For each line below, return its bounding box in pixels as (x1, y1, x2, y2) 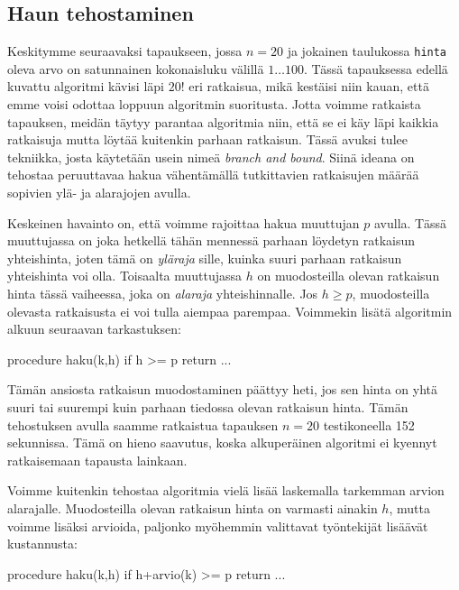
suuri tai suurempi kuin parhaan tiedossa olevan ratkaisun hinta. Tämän (7, 397, 409, 416)
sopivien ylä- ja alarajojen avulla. (7, 183, 191, 202)
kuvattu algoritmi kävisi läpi (7, 77, 164, 96)
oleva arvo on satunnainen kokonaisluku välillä (7, 59, 264, 78)
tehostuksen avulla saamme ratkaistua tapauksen (7, 415, 279, 434)
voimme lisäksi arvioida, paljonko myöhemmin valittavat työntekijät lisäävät (7, 516, 428, 535)
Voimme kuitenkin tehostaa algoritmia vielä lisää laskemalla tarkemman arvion (7, 481, 445, 500)
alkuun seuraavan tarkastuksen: (7, 319, 181, 338)
